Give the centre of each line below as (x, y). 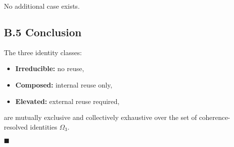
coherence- (215, 117)
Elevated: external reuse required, (67, 101)
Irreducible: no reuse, (50, 68)
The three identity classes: (43, 52)
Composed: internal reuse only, (64, 84)
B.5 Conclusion (43, 32)
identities (44, 126)
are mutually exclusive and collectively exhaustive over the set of (100, 117)
